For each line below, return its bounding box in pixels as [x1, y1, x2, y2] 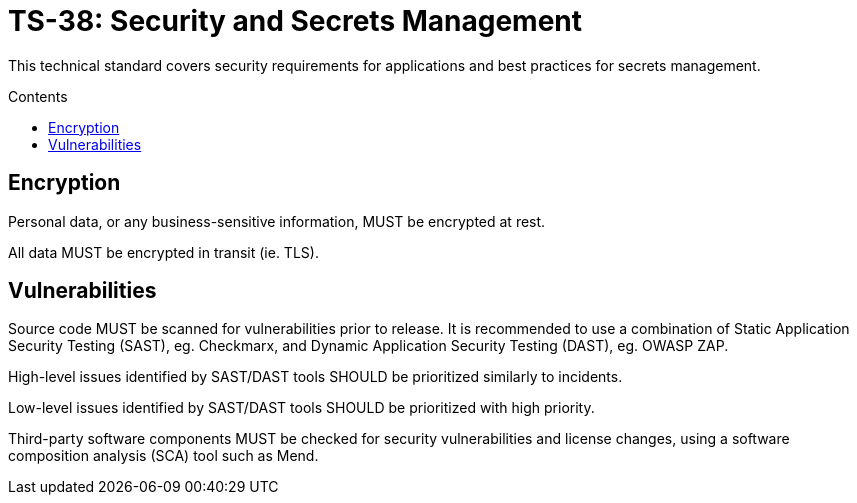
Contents [8, 87, 68, 105]
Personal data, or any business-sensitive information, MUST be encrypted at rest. [8, 212, 546, 230]
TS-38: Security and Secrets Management [8, 4, 583, 38]
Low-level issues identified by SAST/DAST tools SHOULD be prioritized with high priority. [8, 399, 595, 417]
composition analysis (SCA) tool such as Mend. [8, 447, 319, 465]
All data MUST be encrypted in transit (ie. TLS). [8, 243, 319, 261]
